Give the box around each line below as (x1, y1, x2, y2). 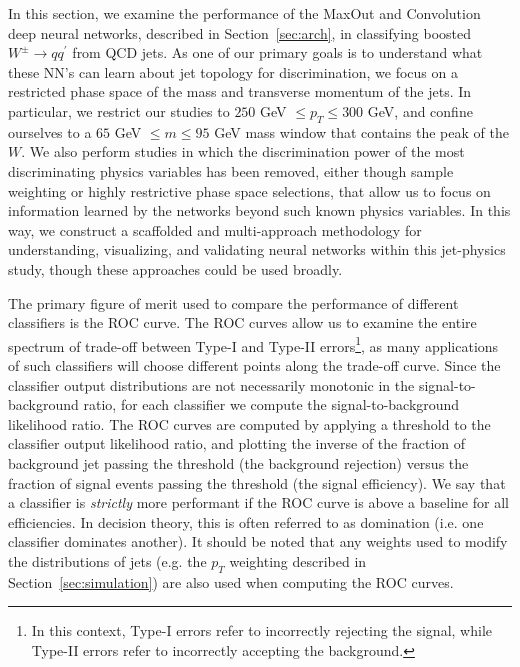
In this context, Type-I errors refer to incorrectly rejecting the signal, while (31, 620, 492, 641)
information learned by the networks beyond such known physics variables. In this (8, 200, 511, 221)
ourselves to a (8, 121, 92, 142)
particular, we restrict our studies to (8, 100, 230, 121)
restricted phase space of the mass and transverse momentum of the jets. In (8, 81, 472, 102)
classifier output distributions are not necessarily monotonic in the (8, 374, 415, 395)
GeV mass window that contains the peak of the (214, 121, 509, 142)
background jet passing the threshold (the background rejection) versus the (8, 452, 469, 473)
